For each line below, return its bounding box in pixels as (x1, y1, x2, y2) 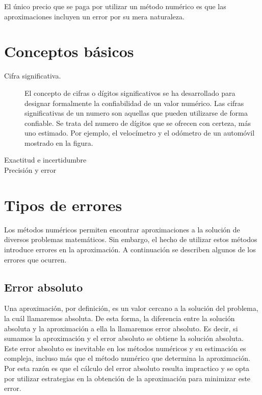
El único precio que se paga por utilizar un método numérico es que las (4, 1, 226, 11)
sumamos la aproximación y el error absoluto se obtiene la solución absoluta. (4, 333, 244, 344)
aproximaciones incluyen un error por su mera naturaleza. (4, 11, 185, 21)
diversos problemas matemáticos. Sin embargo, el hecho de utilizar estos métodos (4, 234, 257, 245)
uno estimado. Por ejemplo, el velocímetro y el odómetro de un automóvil (24, 127, 255, 138)
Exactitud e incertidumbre (4, 154, 87, 165)
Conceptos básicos (4, 41, 134, 62)
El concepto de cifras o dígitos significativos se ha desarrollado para (24, 87, 235, 98)
